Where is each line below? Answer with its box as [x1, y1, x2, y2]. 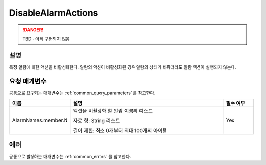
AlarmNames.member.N [12, 117, 68, 124]
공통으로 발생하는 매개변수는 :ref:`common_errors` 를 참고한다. [9, 153, 131, 159]
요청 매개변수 [9, 77, 47, 85]
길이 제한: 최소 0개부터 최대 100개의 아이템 [73, 127, 167, 134]
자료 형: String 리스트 [73, 117, 120, 124]
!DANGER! [22, 27, 44, 33]
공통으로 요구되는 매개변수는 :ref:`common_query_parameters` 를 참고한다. [9, 90, 156, 96]
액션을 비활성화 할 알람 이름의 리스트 [73, 108, 153, 114]
